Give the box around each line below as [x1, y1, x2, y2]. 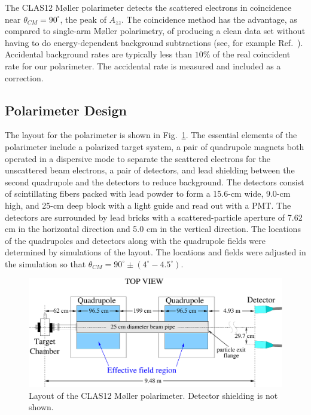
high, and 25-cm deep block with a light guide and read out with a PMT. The [5, 199, 291, 211]
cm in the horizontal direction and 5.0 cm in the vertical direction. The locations [5, 222, 301, 235]
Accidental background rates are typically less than [5, 48, 193, 60]
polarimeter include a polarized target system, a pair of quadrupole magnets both [5, 140, 304, 152]
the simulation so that [5, 257, 86, 270]
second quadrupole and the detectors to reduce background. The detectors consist [5, 175, 304, 188]
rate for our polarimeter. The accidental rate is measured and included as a [5, 59, 281, 72]
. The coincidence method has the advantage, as [121, 13, 297, 25]
